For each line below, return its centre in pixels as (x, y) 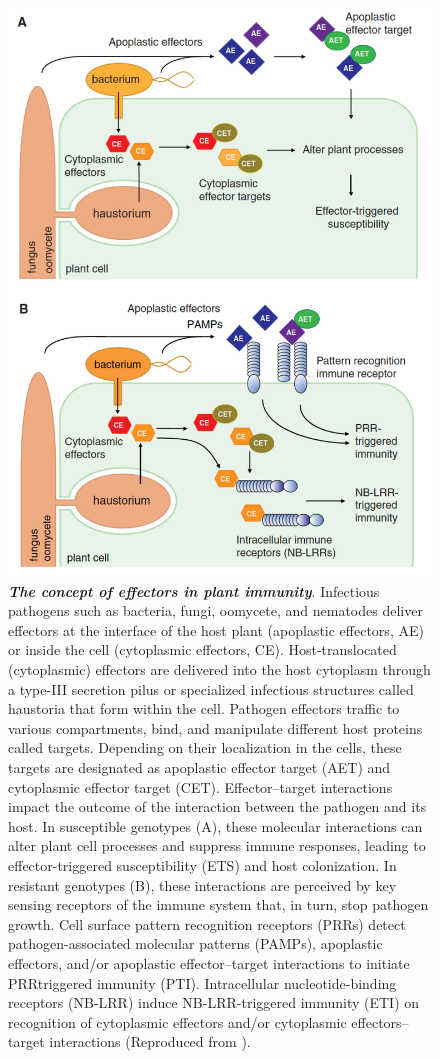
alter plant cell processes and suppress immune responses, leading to (217, 845)
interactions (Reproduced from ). (150, 1041)
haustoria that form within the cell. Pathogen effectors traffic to (204, 708)
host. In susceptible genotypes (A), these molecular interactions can (215, 825)
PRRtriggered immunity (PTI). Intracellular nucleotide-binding (202, 982)
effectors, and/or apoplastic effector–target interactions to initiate (209, 962)
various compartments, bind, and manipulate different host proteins (215, 727)
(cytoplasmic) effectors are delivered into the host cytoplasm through (219, 669)
